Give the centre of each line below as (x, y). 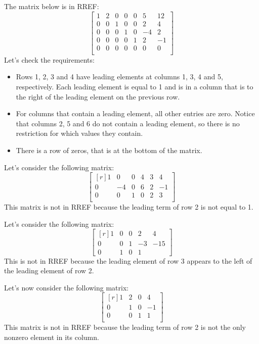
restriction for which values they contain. (79, 133)
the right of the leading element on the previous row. (98, 96)
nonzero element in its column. (52, 337)
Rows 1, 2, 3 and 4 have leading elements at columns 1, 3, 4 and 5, (119, 77)
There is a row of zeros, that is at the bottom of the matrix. (109, 150)
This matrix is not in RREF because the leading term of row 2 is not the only (125, 327)
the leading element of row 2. (49, 271)
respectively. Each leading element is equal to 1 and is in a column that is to (135, 86)
